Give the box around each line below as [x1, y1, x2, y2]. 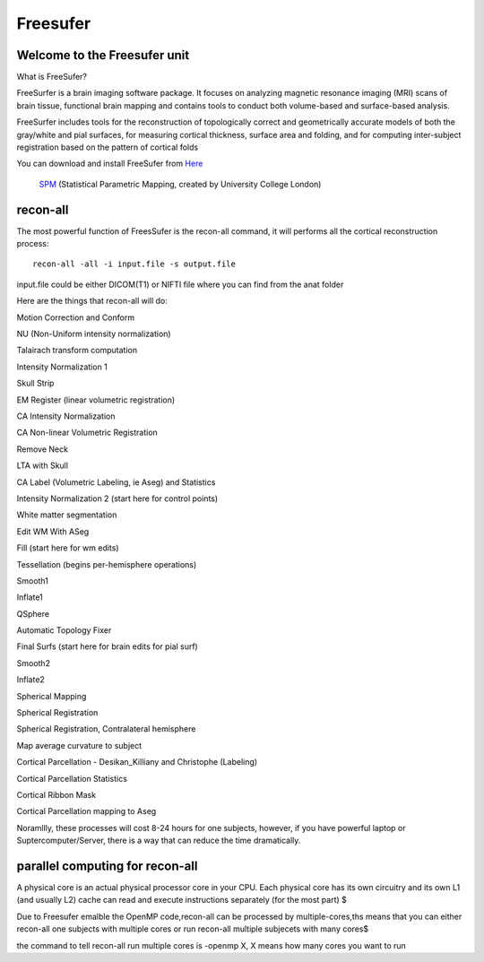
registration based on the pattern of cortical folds [16, 142, 199, 152]
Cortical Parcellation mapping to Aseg [16, 806, 157, 817]
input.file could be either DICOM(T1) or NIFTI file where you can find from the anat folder [16, 279, 344, 290]
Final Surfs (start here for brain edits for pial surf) [16, 641, 199, 652]
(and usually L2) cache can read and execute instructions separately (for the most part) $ [16, 895, 347, 906]
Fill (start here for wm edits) [16, 542, 120, 553]
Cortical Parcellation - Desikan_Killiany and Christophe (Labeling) [16, 757, 258, 767]
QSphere [16, 608, 49, 619]
